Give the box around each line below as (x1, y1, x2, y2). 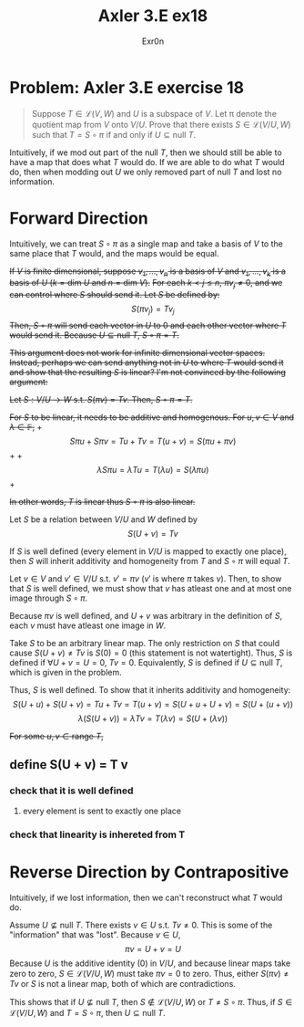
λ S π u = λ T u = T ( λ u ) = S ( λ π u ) (96, 465, 209, 476)
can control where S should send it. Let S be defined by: (9, 289, 220, 300)
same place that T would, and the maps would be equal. (9, 247, 219, 258)
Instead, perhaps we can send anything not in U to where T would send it (9, 357, 284, 368)
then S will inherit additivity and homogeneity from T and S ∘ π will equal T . (9, 556, 291, 567)
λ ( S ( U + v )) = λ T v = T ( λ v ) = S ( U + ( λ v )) (77, 713, 228, 724)
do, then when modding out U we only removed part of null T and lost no (9, 166, 282, 177)
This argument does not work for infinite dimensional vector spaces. (9, 348, 266, 359)
